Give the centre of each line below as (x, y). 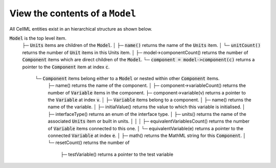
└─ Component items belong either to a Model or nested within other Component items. (127, 78)
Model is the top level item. (38, 38)
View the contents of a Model (73, 13)
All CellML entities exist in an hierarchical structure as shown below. (81, 29)
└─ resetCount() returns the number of (89, 142)
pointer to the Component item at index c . (66, 67)
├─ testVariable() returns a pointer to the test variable (117, 154)
